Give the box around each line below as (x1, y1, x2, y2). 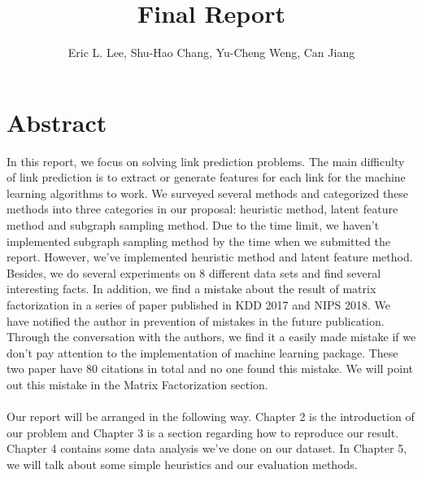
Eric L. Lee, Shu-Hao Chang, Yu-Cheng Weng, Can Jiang (67, 44, 355, 61)
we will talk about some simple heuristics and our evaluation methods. (7, 455, 358, 472)
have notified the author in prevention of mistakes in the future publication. (7, 312, 385, 329)
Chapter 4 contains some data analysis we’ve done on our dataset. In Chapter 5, (7, 440, 407, 457)
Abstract (7, 105, 107, 138)
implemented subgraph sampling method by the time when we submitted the (7, 232, 390, 249)
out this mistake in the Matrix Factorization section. (7, 375, 268, 392)
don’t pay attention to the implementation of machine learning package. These (7, 344, 398, 361)
